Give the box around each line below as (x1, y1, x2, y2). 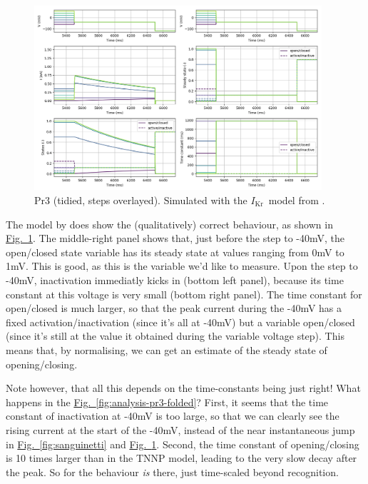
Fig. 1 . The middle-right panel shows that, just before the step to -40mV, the (6, 231, 345, 246)
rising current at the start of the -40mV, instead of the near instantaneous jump (6, 422, 355, 437)
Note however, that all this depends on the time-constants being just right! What (6, 380, 361, 395)
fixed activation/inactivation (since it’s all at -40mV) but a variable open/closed (6, 314, 355, 329)
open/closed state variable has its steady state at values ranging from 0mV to (6, 244, 344, 259)
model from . (268, 193, 325, 208)
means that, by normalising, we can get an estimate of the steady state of (6, 342, 327, 357)
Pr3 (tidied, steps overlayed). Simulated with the (34, 193, 247, 208)
